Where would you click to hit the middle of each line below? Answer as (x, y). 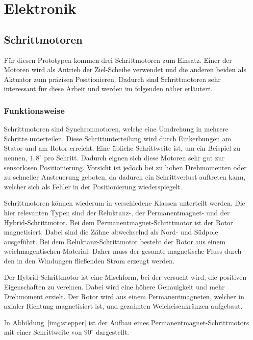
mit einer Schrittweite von (43, 332)
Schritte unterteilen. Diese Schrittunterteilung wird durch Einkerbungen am (118, 138)
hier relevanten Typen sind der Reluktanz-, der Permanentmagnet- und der (117, 212)
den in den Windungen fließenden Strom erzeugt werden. (89, 260)
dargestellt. (113, 332)
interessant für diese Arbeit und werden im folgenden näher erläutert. (108, 89)
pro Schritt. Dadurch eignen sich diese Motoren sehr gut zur (134, 157)
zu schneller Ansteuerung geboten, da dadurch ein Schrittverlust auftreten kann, (125, 177)
